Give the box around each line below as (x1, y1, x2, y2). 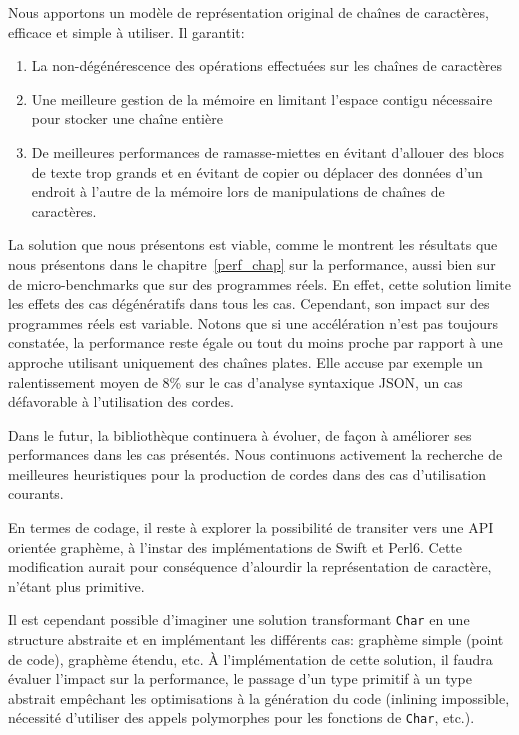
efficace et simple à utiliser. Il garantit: (8, 21, 245, 42)
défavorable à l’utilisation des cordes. (8, 391, 234, 412)
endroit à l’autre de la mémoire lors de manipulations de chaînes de (31, 181, 445, 202)
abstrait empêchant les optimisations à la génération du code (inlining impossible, (8, 687, 510, 708)
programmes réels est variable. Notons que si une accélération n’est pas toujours (8, 312, 499, 333)
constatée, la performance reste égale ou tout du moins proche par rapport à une (8, 332, 503, 353)
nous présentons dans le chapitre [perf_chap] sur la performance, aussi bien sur (8, 253, 496, 274)
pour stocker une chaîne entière (31, 108, 223, 129)
